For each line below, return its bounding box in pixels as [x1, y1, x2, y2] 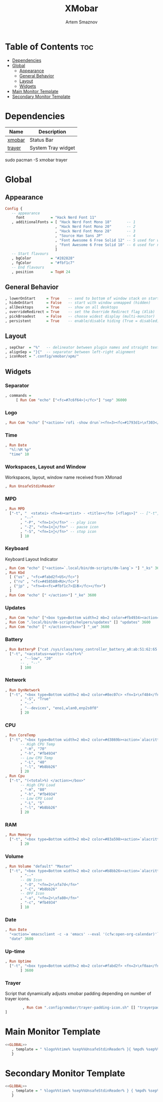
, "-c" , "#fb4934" [20, 900, 57, 905]
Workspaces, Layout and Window [5, 463, 86, 470]
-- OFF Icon [20, 891, 45, 896]
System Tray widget [30, 144, 75, 151]
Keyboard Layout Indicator [5, 556, 58, 562]
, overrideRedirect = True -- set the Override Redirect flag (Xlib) [5, 310, 155, 315]
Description [38, 128, 66, 135]
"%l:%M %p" [9, 448, 32, 452]
